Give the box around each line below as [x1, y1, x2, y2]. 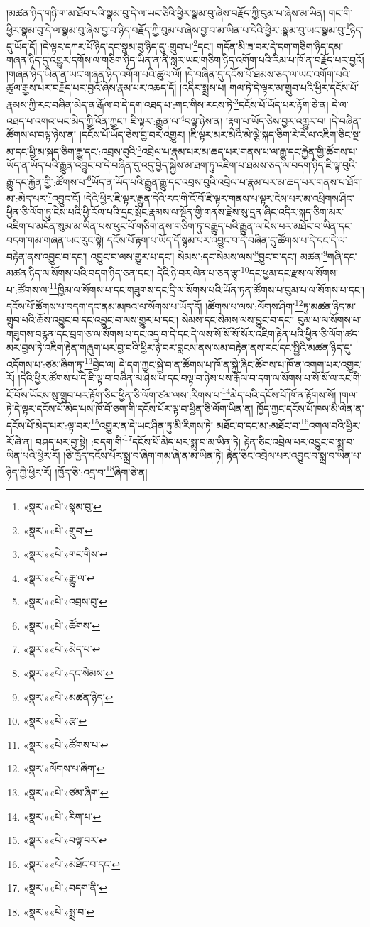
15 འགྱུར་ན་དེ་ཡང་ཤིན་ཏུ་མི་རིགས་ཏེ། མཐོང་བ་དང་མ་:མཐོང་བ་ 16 [90, 415, 309, 432]
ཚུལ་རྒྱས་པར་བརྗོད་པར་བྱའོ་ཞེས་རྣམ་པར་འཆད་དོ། [6, 80, 177, 95]
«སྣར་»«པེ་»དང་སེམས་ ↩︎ [23, 666, 114, 681]
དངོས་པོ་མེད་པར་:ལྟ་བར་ [6, 417, 91, 432]
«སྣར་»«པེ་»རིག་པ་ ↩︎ [23, 808, 102, 823]
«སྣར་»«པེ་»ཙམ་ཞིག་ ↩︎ [23, 785, 109, 800]
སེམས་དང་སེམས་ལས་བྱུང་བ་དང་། [181, 312, 295, 327]
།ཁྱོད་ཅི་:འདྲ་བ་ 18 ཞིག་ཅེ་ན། [55, 462, 148, 479]
